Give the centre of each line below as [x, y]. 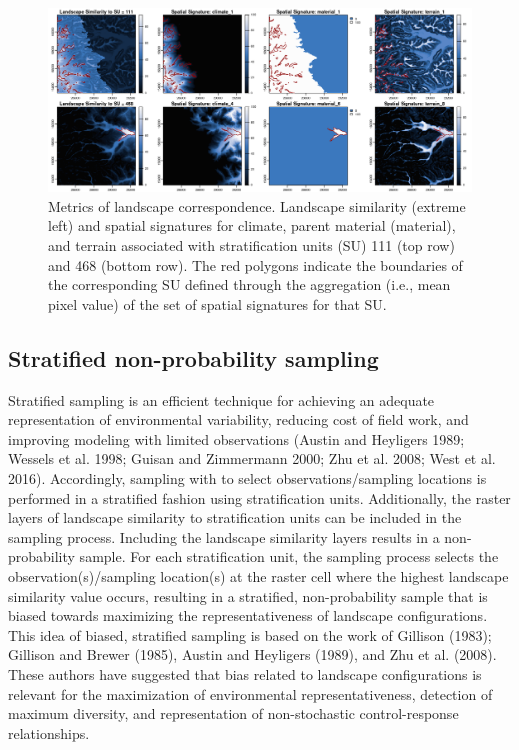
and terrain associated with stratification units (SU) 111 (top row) [251, 245]
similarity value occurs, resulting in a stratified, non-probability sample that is [248, 595]
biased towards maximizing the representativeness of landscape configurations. [248, 615]
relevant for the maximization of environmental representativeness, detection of [250, 693]
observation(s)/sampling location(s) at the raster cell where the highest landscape [258, 575]
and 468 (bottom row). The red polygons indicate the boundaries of [255, 264]
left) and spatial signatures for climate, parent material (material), [252, 225]
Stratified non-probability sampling [193, 357]
